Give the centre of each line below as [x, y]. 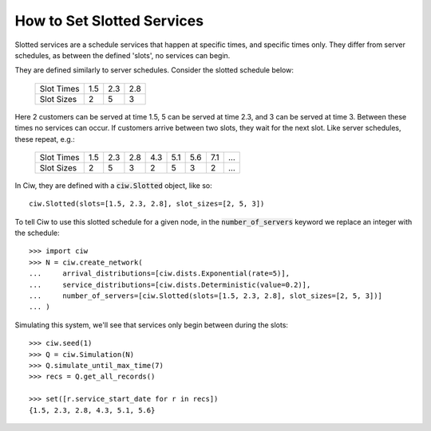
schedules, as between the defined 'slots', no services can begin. [123, 55]
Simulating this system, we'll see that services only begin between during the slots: [152, 325]
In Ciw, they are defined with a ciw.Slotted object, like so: [114, 185]
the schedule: [37, 233]
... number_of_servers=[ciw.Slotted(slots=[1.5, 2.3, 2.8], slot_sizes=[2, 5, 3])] [206, 296]
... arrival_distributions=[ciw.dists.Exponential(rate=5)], [160, 274]
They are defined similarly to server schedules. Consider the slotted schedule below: [154, 70]
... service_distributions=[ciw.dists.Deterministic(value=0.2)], [170, 284]
